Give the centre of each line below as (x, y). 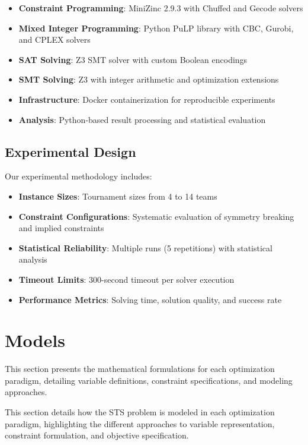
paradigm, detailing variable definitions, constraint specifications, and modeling (149, 380)
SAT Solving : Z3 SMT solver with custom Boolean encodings (133, 59)
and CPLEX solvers (54, 40)
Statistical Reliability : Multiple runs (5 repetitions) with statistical (145, 247)
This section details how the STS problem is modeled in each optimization (140, 412)
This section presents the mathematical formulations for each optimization (140, 369)
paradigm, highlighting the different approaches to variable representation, (140, 423)
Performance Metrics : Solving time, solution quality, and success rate (150, 299)
